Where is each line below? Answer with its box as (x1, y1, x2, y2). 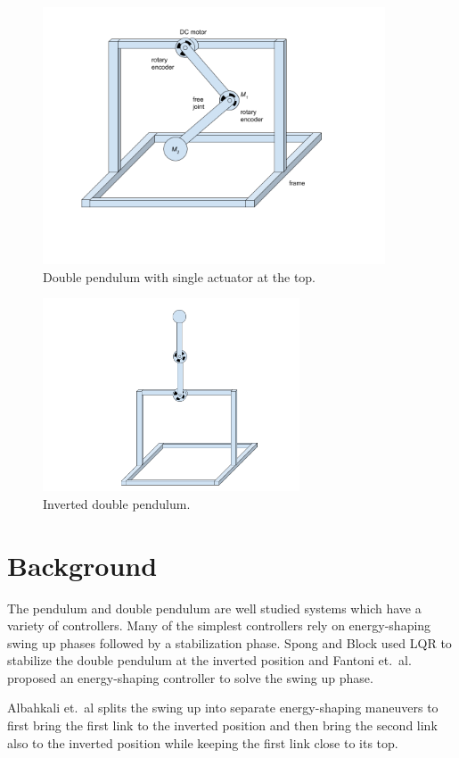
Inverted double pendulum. (43, 494, 191, 512)
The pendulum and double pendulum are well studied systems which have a (7, 598, 422, 617)
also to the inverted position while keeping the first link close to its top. (7, 733, 398, 752)
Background (7, 546, 158, 583)
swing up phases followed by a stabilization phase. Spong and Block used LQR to (7, 633, 452, 652)
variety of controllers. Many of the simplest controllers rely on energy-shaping (7, 616, 431, 635)
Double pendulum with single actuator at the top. (43, 267, 316, 286)
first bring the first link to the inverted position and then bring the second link (7, 716, 438, 735)
